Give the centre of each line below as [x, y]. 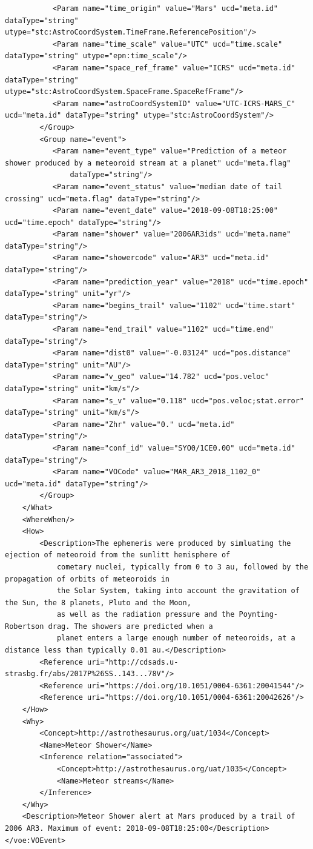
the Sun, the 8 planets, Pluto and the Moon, [98, 602]
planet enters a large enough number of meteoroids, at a [176, 638]
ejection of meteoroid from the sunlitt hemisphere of [118, 555]
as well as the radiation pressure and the [146, 615]
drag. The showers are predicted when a [130, 626]
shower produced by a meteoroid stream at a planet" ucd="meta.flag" [148, 163]
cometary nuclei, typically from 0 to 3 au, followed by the [183, 567]
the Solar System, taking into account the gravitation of [178, 591]
